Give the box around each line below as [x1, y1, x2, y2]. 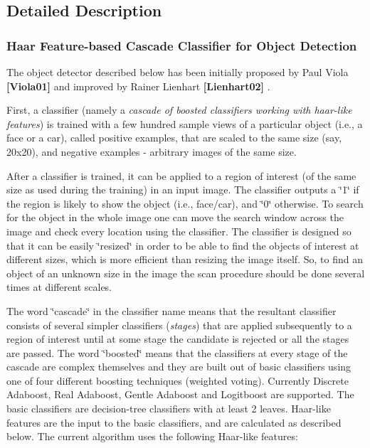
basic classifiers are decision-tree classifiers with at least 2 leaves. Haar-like [6, 401, 331, 416]
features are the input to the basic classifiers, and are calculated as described [6, 415, 342, 430]
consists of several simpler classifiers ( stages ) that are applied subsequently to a [6, 317, 352, 332]
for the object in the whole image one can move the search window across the [6, 210, 344, 225]
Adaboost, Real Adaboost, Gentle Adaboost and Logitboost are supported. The [6, 387, 354, 402]
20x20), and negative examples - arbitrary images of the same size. [6, 144, 297, 159]
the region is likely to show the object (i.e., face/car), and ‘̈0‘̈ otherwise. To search [6, 196, 364, 210]
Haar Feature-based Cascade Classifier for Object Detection [6, 36, 357, 54]
